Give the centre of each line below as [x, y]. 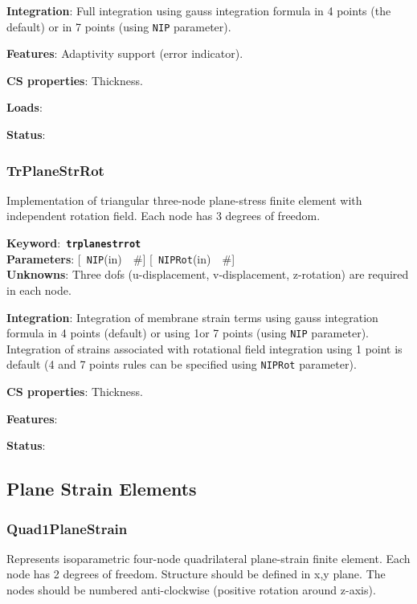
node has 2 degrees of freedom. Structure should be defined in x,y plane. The [196, 574]
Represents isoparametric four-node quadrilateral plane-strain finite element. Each [208, 558]
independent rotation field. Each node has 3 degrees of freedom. [164, 216]
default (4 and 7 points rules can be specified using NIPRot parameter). [182, 364]
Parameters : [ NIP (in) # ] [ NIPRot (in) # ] [121, 258]
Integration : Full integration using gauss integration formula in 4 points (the [199, 10]
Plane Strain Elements [102, 489]
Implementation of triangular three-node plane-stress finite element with [184, 200]
